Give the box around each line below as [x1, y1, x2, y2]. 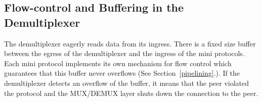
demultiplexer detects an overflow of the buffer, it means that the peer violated [4, 77, 249, 88]
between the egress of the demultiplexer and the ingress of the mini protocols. [4, 48, 245, 59]
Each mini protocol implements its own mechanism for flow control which [4, 58, 232, 68]
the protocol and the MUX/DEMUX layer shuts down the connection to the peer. [4, 87, 258, 98]
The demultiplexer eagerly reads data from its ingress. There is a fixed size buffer [4, 38, 256, 48]
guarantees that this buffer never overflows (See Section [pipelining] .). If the [4, 68, 240, 78]
